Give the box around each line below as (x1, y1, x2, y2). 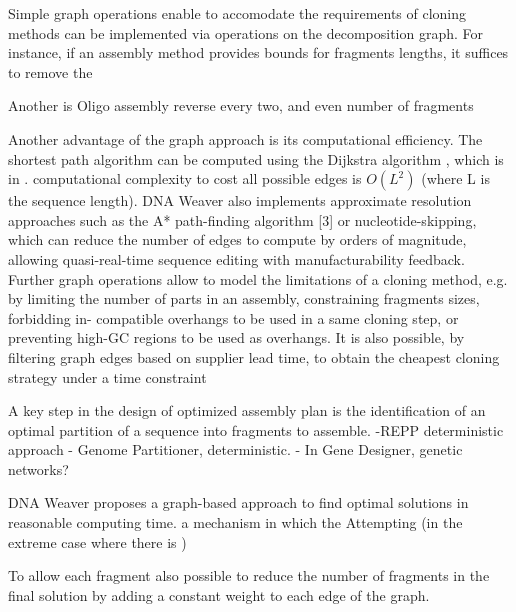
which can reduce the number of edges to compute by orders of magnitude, (8, 229, 467, 250)
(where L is (421, 168, 490, 189)
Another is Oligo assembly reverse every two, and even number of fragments (8, 95, 474, 116)
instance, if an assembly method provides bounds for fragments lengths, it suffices (8, 42, 509, 63)
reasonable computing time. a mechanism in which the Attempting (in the (8, 512, 463, 533)
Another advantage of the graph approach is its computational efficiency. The (8, 128, 483, 149)
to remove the (8, 61, 93, 82)
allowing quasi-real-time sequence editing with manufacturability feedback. (8, 248, 465, 269)
